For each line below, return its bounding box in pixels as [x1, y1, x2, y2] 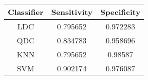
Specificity [100, 6, 141, 17]
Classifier [8, 6, 44, 17]
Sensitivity [51, 6, 92, 17]
